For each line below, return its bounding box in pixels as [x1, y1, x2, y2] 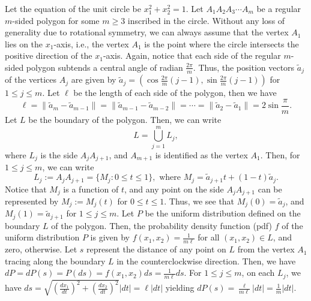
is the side [40, 148, 78, 161]
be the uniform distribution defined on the [145, 207, 301, 219]
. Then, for [260, 148, 300, 161]
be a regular [256, 2, 301, 14]
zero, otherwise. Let [5, 243, 77, 255]
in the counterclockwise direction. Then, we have [116, 254, 296, 267]
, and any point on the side [124, 182, 224, 195]
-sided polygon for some [12, 14, 100, 26]
